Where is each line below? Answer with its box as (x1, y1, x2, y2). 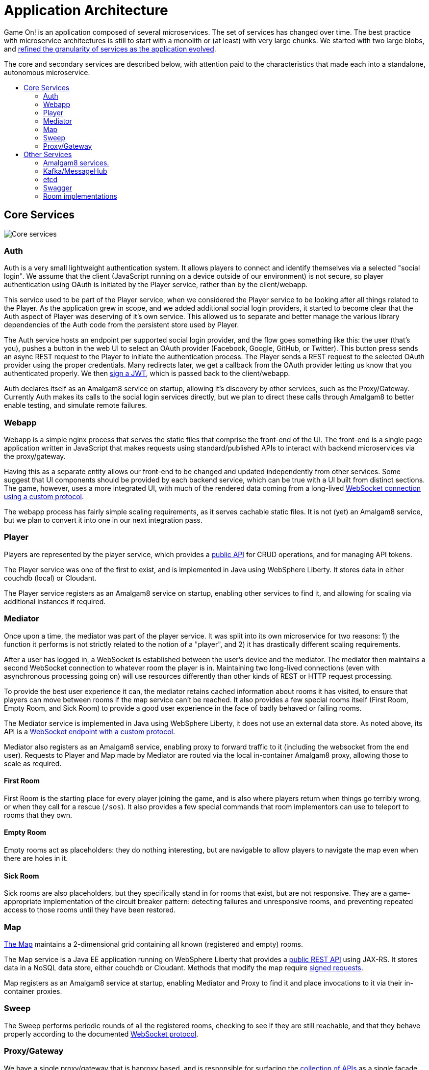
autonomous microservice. (4, 68, 90, 77)
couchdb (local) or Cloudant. (4, 573, 97, 582)
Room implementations (43, 191, 117, 200)
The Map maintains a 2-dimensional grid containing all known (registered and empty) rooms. (4, 940, 303, 948)
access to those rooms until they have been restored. (4, 906, 176, 914)
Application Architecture (4, 2, 168, 19)
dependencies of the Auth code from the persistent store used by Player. (4, 321, 239, 329)
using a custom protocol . (4, 492, 84, 501)
